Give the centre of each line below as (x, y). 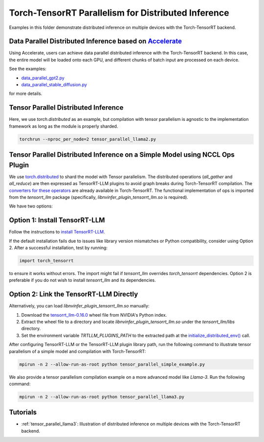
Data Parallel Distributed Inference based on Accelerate (95, 41)
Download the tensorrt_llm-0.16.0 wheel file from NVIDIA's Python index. (94, 315)
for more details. (26, 93)
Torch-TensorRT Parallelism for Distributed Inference (119, 13)
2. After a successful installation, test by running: (58, 248)
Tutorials (23, 412)
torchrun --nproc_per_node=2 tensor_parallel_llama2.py (88, 139)
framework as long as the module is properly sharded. (64, 126)
